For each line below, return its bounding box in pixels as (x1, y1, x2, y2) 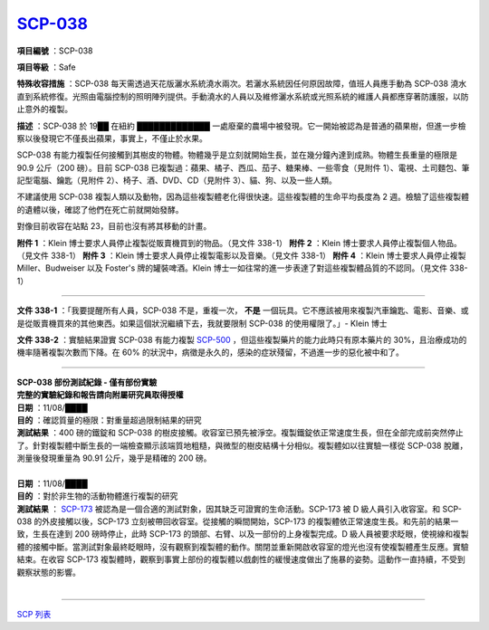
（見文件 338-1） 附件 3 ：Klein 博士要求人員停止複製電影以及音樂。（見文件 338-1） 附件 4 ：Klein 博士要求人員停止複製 (16, 250, 466, 262)
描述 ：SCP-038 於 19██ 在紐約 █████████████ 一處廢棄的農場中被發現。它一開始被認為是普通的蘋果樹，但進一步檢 (16, 120, 466, 131)
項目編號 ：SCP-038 (16, 45, 94, 56)
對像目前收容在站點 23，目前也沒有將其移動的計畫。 (16, 221, 212, 232)
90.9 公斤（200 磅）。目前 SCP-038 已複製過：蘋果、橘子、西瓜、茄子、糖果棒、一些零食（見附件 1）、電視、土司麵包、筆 (16, 162, 470, 173)
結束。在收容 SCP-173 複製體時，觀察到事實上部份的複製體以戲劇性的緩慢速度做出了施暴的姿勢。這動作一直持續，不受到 (16, 554, 465, 565)
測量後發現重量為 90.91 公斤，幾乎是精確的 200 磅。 (16, 453, 212, 463)
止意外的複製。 (16, 104, 72, 115)
